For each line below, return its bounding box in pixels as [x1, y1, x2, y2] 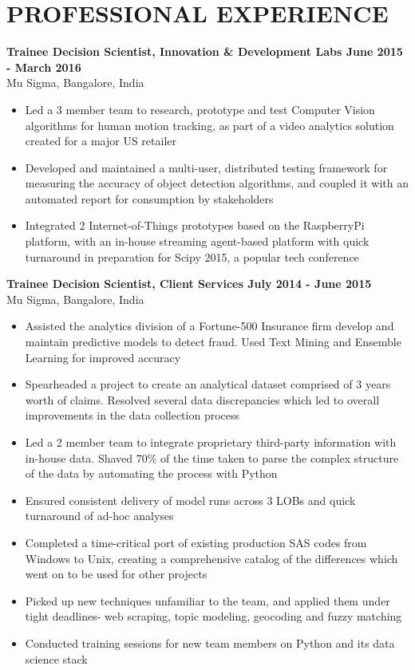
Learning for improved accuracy [25, 349, 181, 365]
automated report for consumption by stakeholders [25, 190, 274, 207]
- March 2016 [6, 58, 81, 75]
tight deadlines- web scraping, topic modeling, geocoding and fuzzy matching [25, 608, 402, 625]
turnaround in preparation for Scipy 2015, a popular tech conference [25, 248, 359, 265]
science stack [25, 650, 88, 667]
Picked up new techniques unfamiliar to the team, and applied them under [25, 592, 390, 609]
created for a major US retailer [25, 132, 176, 149]
